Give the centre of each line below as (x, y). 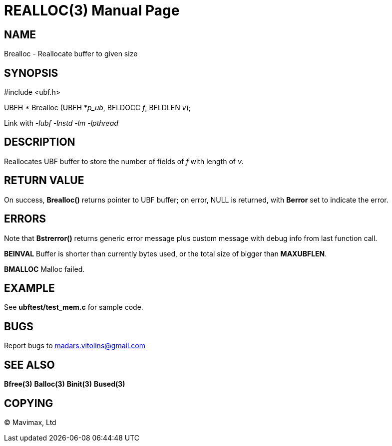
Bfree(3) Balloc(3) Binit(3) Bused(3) (65, 384)
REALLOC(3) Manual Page (92, 10)
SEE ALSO (29, 365)
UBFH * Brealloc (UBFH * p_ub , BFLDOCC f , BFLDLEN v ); (97, 108)
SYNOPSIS (31, 73)
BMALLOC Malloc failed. (44, 269)
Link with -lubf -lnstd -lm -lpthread (61, 123)
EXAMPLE (29, 288)
